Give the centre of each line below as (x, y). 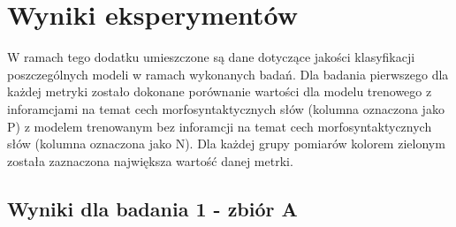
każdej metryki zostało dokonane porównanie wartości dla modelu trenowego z (220, 91)
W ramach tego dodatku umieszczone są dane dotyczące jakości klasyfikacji (211, 57)
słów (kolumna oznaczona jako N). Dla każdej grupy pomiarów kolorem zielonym (226, 144)
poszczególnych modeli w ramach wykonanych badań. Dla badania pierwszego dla (228, 74)
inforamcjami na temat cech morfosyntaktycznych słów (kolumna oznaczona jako (226, 108)
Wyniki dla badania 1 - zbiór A (152, 208)
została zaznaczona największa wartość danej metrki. (150, 160)
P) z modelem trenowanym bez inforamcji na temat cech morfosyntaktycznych (220, 126)
